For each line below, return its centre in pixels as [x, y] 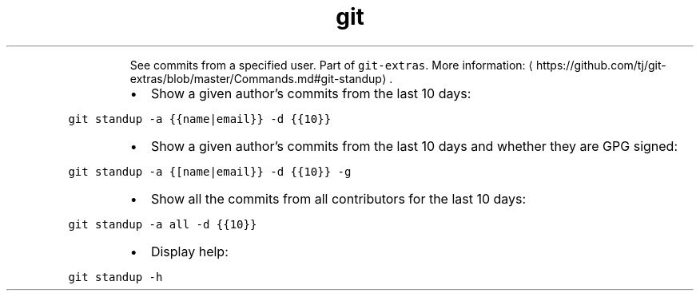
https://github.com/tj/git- [601, 65]
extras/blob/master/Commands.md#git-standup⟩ [258, 78]
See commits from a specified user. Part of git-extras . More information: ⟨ [331, 65]
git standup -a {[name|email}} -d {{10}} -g [210, 171]
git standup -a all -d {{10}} [163, 224]
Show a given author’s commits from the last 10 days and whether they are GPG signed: [414, 146]
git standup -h [115, 277]
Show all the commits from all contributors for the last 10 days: [338, 198]
